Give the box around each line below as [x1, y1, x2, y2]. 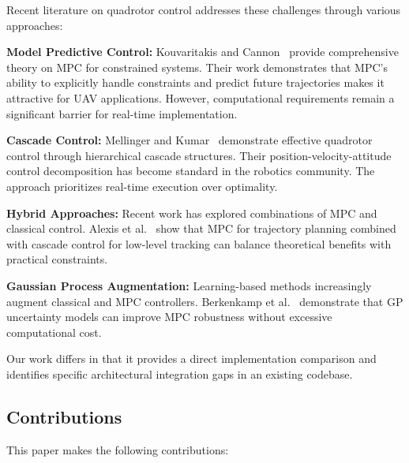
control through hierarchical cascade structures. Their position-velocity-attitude [6, 147, 392, 163]
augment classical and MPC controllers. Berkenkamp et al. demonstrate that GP [6, 293, 403, 309]
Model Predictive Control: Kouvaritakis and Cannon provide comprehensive [6, 43, 399, 60]
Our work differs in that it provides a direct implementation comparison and [6, 350, 377, 367]
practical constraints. [6, 251, 108, 267]
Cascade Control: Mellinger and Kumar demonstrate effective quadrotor [6, 132, 373, 148]
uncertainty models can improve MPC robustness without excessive [6, 308, 332, 325]
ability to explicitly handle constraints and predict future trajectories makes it [6, 74, 385, 91]
